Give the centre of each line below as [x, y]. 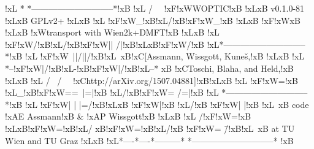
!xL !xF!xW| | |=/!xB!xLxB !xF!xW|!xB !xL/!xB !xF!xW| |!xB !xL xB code [167, 104]
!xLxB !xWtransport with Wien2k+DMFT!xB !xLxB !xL [112, 32]
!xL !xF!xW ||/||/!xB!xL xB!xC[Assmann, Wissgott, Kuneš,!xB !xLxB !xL [165, 56]
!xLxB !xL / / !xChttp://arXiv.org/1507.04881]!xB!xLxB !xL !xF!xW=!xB [151, 80]
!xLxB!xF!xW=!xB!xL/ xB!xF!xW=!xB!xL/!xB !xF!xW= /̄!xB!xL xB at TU [150, 128]
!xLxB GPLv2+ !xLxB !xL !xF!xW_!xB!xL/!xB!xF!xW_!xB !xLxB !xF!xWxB [153, 20]
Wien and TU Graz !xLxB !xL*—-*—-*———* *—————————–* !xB [149, 140]
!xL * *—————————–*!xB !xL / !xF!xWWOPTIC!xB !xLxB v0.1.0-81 [155, 8]
